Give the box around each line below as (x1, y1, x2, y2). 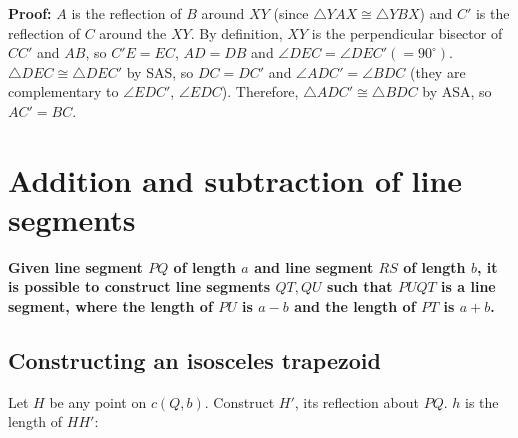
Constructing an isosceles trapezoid (8, 345, 381, 376)
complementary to (8, 81, 119, 102)
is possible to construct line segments (8, 276, 271, 297)
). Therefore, (221, 81, 299, 102)
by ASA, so (422, 81, 492, 102)
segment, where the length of (8, 296, 213, 317)
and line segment (254, 256, 374, 277)
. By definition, (190, 22, 283, 43)
